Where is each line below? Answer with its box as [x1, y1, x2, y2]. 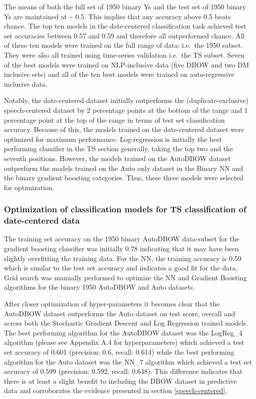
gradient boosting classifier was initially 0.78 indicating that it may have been [4, 243, 239, 254]
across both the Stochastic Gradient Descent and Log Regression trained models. [4, 318, 248, 328]
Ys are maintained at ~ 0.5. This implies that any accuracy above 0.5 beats [4, 11, 231, 21]
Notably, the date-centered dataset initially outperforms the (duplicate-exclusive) [4, 95, 249, 105]
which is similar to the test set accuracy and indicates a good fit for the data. [4, 263, 238, 273]
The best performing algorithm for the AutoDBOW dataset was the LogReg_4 [4, 327, 243, 337]
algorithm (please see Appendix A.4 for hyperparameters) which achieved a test [4, 337, 245, 347]
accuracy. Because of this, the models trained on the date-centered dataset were [4, 124, 244, 134]
